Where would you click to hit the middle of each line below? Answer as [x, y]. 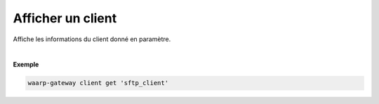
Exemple [26, 65]
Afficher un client [65, 18]
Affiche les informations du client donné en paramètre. [92, 39]
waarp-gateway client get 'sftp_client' [98, 83]
